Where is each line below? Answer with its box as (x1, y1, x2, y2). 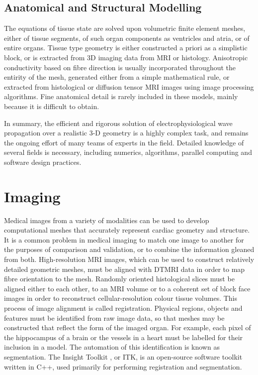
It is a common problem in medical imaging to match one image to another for (4, 234, 244, 245)
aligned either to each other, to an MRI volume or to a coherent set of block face (4, 283, 251, 293)
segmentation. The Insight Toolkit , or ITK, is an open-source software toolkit (4, 351, 243, 362)
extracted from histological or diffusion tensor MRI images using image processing (4, 81, 254, 92)
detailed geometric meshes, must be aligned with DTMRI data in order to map (4, 263, 245, 274)
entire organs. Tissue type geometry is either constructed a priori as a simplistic (4, 42, 248, 53)
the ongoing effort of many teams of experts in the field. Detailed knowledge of (4, 137, 244, 147)
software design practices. (4, 156, 82, 167)
